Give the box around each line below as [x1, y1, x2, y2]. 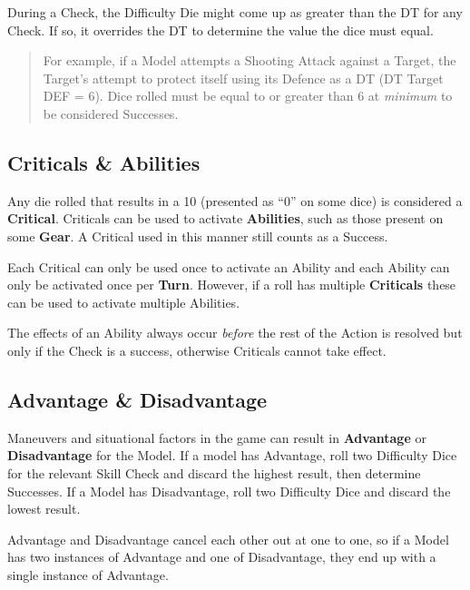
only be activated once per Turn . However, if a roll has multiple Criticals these [7, 275, 456, 294]
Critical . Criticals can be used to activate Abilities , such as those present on [7, 209, 444, 228]
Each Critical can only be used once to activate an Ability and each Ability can [7, 257, 450, 276]
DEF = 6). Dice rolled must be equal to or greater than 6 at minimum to [43, 86, 453, 105]
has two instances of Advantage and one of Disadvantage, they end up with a [7, 547, 436, 566]
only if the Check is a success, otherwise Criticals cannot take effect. [7, 340, 387, 359]
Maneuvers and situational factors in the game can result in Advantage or [7, 428, 426, 447]
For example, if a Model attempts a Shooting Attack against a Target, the [43, 51, 456, 70]
